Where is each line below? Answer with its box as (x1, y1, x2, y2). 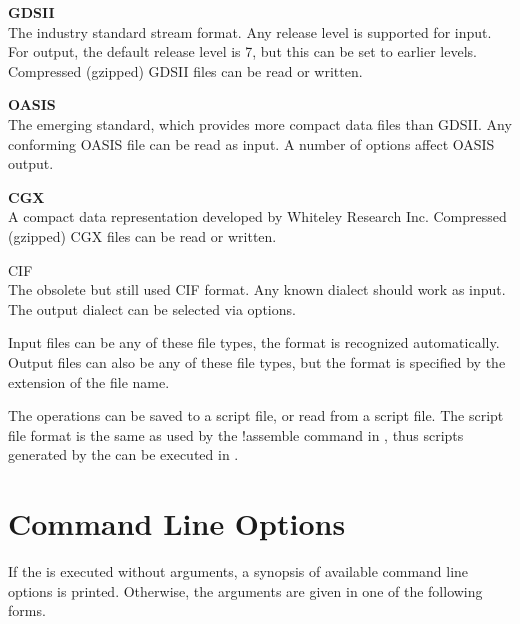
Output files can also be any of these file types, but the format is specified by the (8, 351, 506, 372)
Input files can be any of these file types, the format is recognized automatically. (8, 332, 500, 353)
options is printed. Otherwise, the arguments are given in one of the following (8, 580, 483, 601)
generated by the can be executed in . (8, 444, 239, 465)
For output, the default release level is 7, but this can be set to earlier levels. (8, 41, 477, 62)
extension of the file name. (8, 371, 170, 392)
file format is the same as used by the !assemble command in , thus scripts (8, 424, 464, 445)
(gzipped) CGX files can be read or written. (8, 225, 277, 246)
